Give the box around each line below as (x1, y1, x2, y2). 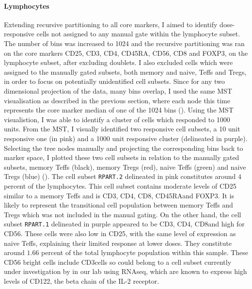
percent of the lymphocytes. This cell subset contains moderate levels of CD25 (4, 180, 236, 191)
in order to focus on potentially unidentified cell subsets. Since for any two (4, 76, 225, 86)
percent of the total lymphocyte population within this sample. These (41, 247, 248, 257)
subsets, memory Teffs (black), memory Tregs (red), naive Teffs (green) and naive (4, 161, 246, 172)
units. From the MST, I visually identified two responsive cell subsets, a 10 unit (4, 124, 240, 134)
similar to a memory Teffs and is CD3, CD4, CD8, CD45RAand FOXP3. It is (4, 190, 234, 200)
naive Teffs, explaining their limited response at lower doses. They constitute (4, 238, 232, 248)
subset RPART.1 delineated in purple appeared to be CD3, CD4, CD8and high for (4, 219, 245, 229)
